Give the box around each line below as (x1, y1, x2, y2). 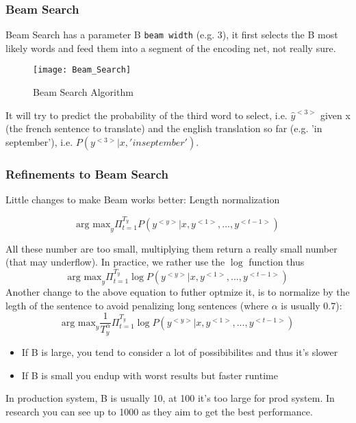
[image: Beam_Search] (33, 65, 131, 75)
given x (320, 107, 351, 122)
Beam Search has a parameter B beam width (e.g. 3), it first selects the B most (5, 27, 338, 42)
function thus (249, 255, 305, 269)
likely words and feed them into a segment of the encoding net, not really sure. (5, 40, 336, 55)
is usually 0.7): (281, 298, 342, 312)
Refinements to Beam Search (5, 165, 168, 182)
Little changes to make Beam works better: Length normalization (5, 192, 280, 207)
